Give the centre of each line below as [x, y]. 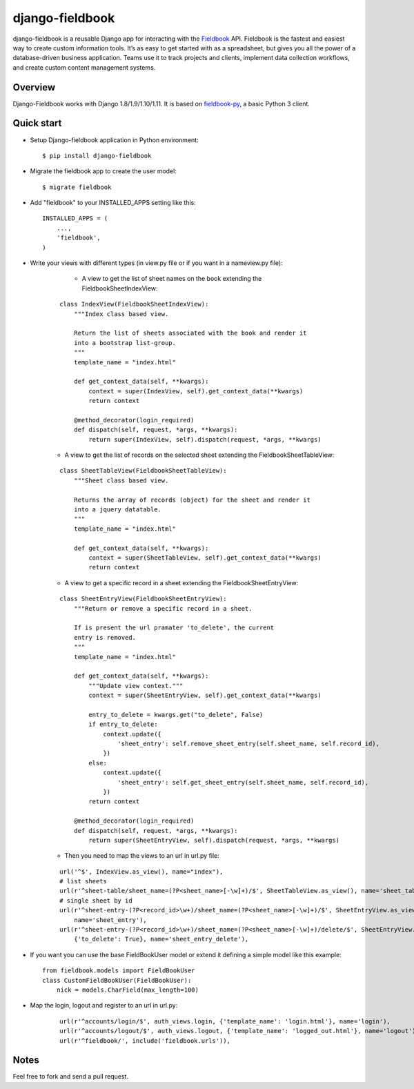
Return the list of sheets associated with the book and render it [190, 333]
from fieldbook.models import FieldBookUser [119, 971]
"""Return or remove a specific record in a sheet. [163, 608]
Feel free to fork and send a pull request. [71, 1077]
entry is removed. [105, 637]
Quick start [37, 123]
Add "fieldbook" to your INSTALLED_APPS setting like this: [113, 203]
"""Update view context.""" [136, 686]
